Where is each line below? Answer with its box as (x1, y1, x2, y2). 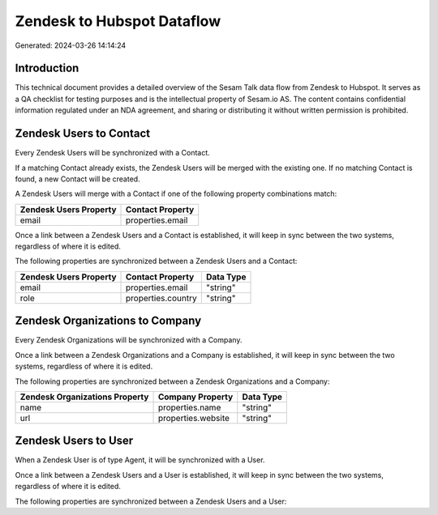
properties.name (157, 402, 221, 413)
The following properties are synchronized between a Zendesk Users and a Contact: (15, 256, 298, 266)
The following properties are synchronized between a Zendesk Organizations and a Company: (15, 377, 330, 386)
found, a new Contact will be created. (15, 174, 141, 184)
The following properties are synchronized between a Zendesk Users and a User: (15, 496, 287, 506)
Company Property (157, 391, 234, 402)
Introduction (15, 62, 79, 75)
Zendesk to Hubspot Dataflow (15, 12, 221, 30)
